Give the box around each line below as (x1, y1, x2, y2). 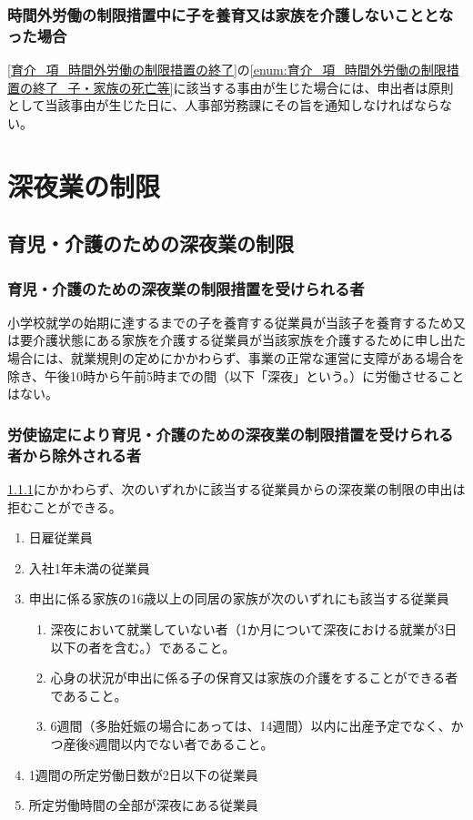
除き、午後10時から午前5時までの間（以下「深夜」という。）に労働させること (7, 366, 465, 385)
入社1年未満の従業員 (28, 558, 150, 577)
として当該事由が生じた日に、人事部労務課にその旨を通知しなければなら (7, 96, 439, 115)
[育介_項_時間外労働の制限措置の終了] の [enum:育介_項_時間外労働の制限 (7, 60, 447, 79)
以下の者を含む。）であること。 (50, 637, 236, 656)
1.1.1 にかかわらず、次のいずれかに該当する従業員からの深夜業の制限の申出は (7, 480, 466, 498)
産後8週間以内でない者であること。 (63, 734, 274, 753)
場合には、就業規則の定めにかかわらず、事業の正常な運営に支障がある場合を (7, 349, 465, 368)
